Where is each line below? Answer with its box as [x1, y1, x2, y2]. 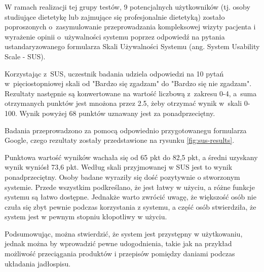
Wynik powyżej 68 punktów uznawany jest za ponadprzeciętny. [19, 107, 215, 118]
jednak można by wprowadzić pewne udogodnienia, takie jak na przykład [5, 238, 232, 249]
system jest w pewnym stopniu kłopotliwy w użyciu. [5, 211, 167, 222]
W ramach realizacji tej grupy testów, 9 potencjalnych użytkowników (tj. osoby [5, 2, 250, 12]
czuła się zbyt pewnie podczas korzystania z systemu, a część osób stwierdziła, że [5, 201, 256, 212]
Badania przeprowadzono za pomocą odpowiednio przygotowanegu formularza [5, 125, 247, 135]
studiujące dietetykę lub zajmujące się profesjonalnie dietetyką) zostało [5, 11, 225, 22]
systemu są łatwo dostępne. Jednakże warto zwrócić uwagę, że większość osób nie [5, 191, 256, 202]
